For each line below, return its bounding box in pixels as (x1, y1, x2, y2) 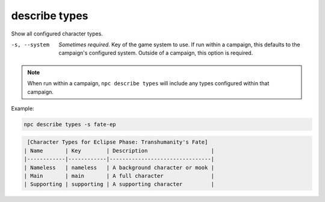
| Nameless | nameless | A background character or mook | (23, 164, 215, 171)
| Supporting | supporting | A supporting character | (23, 181, 215, 188)
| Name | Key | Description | (23, 147, 215, 154)
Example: (11, 105, 34, 112)
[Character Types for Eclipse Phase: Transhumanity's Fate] (27, 139, 208, 145)
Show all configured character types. (11, 30, 104, 37)
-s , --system (11, 41, 50, 48)
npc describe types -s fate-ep (23, 121, 117, 127)
